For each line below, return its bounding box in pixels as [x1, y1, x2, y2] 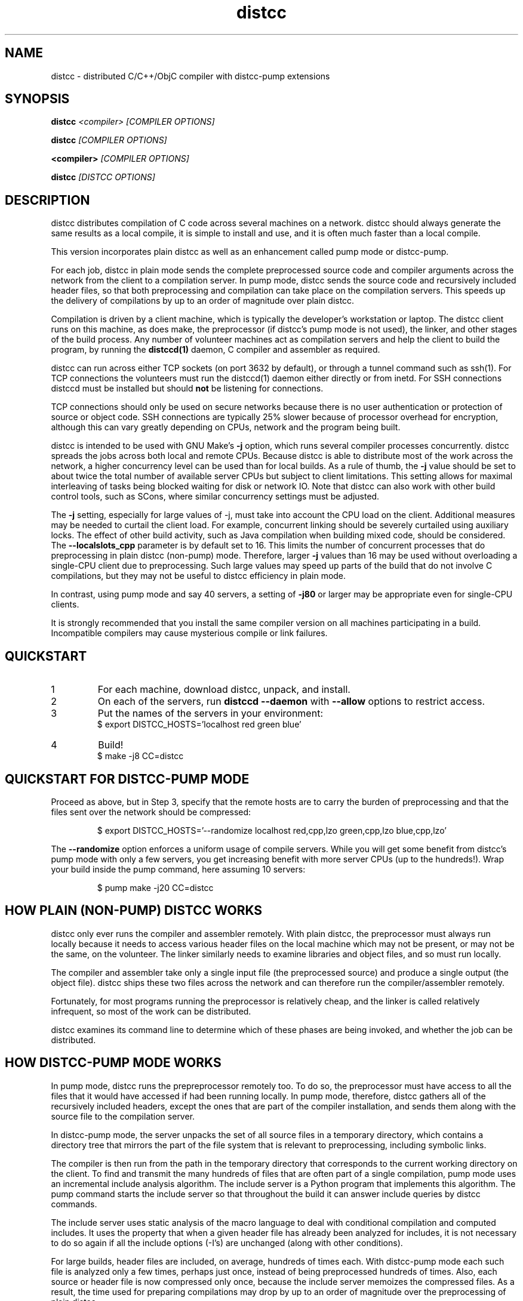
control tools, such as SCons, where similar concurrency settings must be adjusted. [51, 491, 380, 502]
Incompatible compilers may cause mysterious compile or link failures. [51, 628, 328, 639]
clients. [51, 599, 79, 610]
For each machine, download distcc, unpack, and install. [97, 683, 350, 696]
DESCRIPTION [5, 192, 90, 208]
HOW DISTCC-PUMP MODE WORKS [5, 1055, 221, 1071]
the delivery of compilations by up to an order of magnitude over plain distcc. [51, 295, 355, 306]
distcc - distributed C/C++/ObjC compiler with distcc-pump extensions [51, 70, 330, 81]
